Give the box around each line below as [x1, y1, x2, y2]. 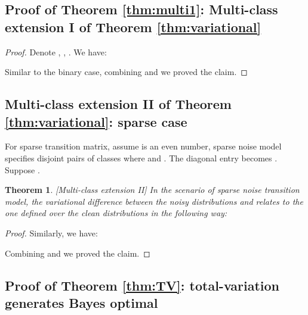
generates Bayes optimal [5, 293, 158, 311]
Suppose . [5, 163, 40, 176]
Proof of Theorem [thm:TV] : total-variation [5, 276, 279, 294]
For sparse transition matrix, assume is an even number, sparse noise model [5, 140, 282, 152]
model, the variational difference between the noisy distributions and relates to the [5, 195, 303, 207]
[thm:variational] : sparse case [5, 112, 187, 130]
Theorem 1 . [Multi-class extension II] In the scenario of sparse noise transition [5, 183, 300, 196]
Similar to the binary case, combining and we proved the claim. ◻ [5, 66, 248, 78]
